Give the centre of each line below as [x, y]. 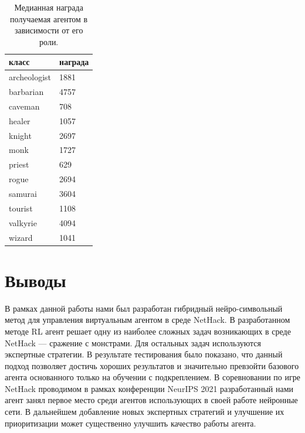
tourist [21, 208]
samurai [23, 193]
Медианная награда [49, 7]
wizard [21, 237]
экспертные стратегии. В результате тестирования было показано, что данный [144, 354]
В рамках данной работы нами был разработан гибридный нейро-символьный [144, 308]
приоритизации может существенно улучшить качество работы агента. [131, 423]
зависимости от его [49, 30]
